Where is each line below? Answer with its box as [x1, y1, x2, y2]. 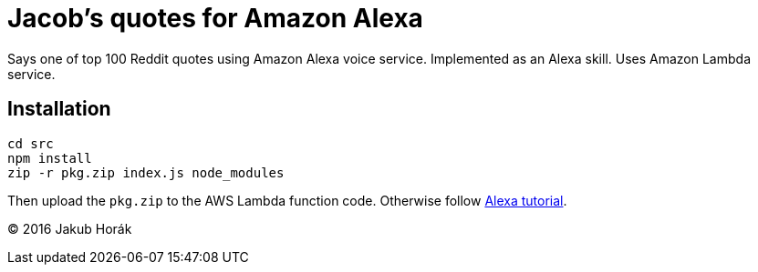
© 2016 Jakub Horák [7, 220, 132, 237]
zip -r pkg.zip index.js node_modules [7, 165, 285, 180]
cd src [7, 136, 54, 151]
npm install [7, 150, 92, 166]
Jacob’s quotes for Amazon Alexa [7, 3, 423, 34]
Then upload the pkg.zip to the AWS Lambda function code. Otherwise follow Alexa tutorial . [7, 192, 567, 208]
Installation [7, 97, 111, 121]
